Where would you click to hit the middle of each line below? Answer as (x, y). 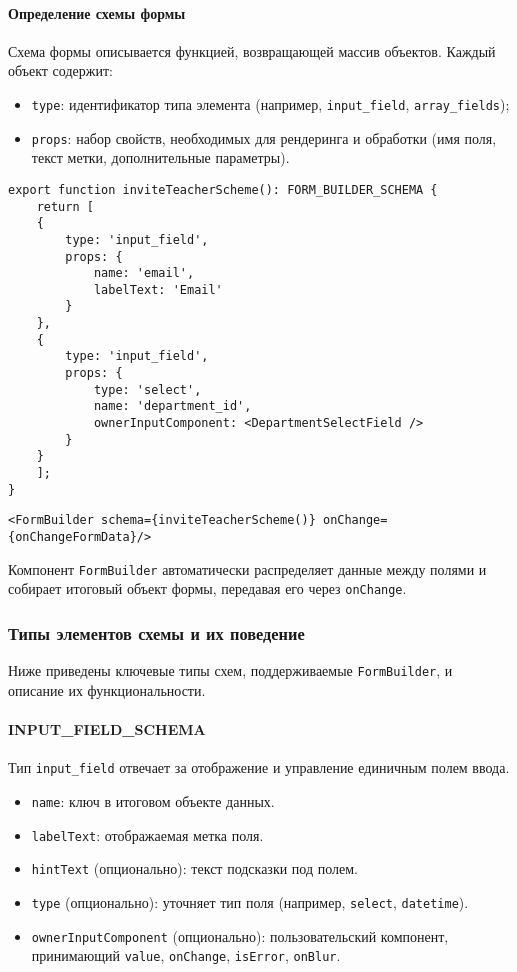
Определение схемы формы (97, 12)
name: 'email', (144, 273)
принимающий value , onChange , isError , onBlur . (186, 955)
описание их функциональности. (107, 689)
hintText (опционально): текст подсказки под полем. (194, 868)
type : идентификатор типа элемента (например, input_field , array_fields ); (270, 103)
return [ (65, 206)
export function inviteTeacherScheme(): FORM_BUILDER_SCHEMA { (223, 189)
